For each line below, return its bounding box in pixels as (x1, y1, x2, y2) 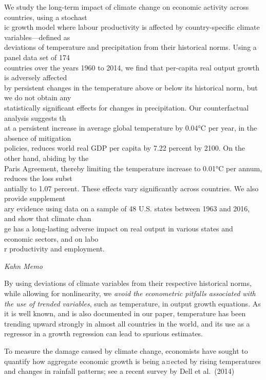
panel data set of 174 (4, 51, 70, 62)
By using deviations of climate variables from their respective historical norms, (4, 278, 252, 288)
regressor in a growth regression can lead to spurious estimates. (4, 328, 203, 339)
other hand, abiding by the (4, 152, 89, 163)
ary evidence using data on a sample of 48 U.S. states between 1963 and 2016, (4, 203, 250, 213)
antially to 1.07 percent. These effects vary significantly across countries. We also (4, 183, 259, 193)
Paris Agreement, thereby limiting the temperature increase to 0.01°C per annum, (4, 162, 262, 173)
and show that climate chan (4, 213, 91, 224)
